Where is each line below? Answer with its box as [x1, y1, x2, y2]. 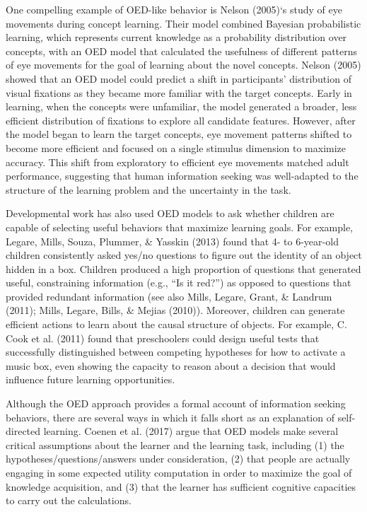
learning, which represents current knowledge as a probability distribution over [6, 30, 347, 45]
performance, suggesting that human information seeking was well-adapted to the [6, 168, 359, 183]
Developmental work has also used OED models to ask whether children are [6, 206, 334, 221]
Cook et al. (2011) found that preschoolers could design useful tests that [6, 330, 320, 345]
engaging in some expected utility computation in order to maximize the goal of [6, 465, 352, 479]
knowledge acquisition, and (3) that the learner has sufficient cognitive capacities [6, 479, 356, 494]
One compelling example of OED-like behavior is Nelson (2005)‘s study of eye [6, 2, 342, 16]
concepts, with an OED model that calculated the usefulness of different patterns [6, 43, 358, 58]
